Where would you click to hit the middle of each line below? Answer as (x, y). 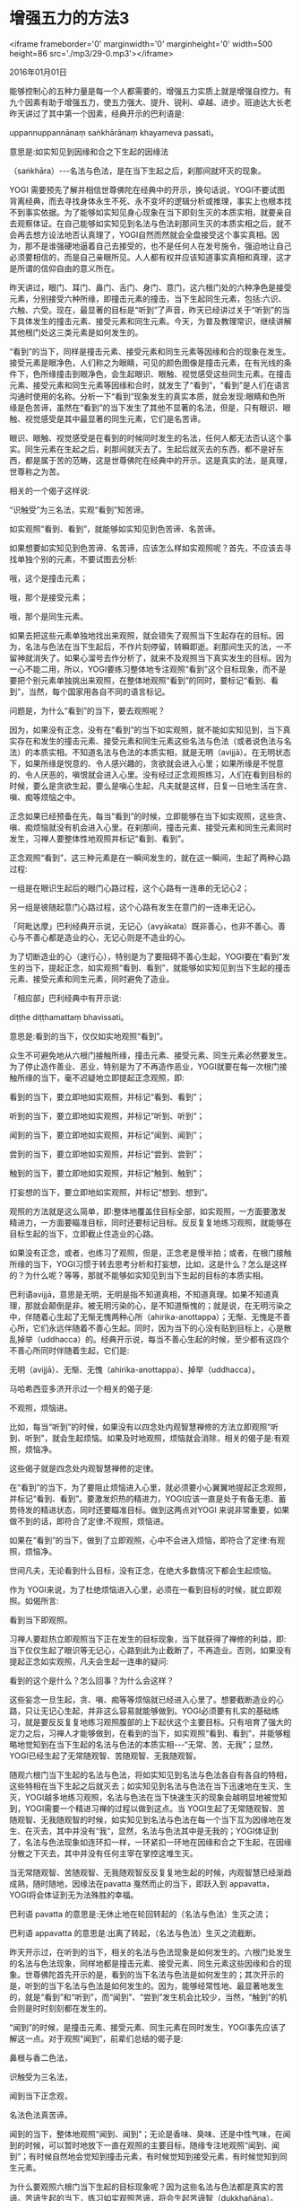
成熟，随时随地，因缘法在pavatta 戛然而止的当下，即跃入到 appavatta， (142, 1883)
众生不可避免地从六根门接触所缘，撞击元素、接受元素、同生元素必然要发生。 (150, 1055)
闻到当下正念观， (41, 2095)
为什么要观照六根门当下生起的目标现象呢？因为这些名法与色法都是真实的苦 (146, 2187)
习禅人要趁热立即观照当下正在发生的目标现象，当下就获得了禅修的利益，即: (148, 1639)
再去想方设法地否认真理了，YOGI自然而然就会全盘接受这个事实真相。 (144, 234)
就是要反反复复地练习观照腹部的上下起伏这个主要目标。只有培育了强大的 (158, 1721)
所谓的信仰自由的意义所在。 (68, 268)
